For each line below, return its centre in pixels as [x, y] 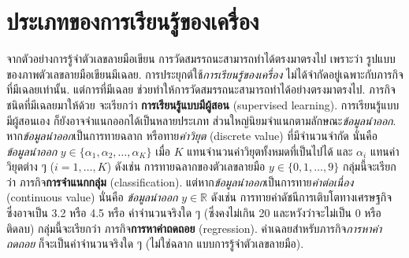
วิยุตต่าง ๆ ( [31, 166]
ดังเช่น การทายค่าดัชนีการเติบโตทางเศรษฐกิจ [301, 197]
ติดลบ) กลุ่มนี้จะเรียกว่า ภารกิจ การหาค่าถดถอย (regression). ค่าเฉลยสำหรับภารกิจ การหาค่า [194, 228]
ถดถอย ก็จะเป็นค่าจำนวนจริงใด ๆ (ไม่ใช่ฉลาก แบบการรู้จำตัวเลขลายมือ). [155, 243]
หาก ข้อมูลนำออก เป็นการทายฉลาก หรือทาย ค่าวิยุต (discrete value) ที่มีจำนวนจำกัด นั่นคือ [192, 136]
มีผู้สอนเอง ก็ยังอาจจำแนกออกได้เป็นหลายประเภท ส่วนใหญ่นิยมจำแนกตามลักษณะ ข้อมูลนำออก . [201, 120]
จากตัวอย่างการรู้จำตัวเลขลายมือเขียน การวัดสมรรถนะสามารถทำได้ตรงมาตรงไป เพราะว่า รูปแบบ [201, 59]
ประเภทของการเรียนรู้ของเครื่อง [133, 21]
